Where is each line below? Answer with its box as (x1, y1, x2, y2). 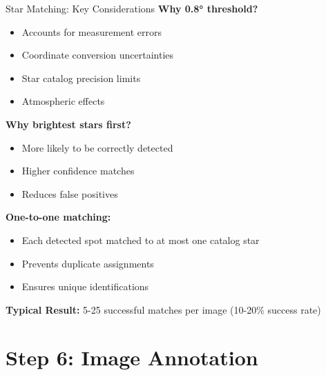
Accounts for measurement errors (21, 24, 162, 39)
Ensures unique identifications (21, 279, 149, 294)
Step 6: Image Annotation (6, 343, 258, 371)
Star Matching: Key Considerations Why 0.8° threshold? (6, 1, 258, 15)
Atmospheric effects (21, 94, 105, 108)
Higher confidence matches (21, 163, 135, 178)
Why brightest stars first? (6, 116, 131, 131)
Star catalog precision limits (21, 70, 141, 85)
